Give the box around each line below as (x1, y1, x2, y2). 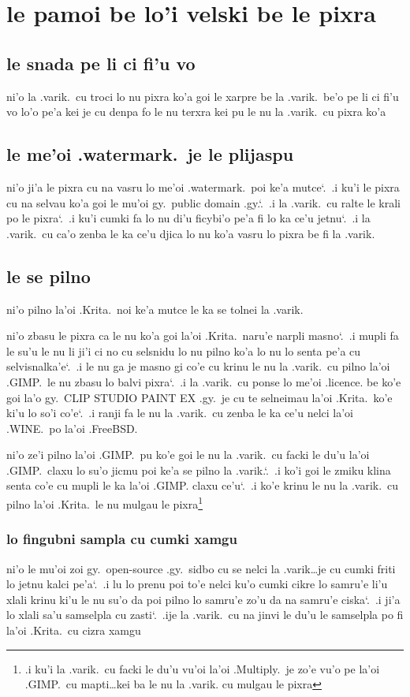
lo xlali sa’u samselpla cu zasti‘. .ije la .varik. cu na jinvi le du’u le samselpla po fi (6, 606, 404, 623)
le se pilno (6, 263, 91, 288)
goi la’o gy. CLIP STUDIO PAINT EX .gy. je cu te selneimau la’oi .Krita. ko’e (6, 389, 393, 405)
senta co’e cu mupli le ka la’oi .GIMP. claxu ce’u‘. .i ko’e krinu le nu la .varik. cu (6, 477, 399, 494)
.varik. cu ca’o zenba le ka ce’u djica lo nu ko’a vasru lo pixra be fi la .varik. (6, 225, 375, 241)
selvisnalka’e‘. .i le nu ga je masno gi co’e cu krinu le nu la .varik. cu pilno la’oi (6, 358, 390, 375)
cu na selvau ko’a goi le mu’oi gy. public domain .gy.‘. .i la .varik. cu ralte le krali (6, 194, 401, 211)
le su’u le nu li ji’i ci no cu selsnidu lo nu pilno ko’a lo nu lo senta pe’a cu (6, 342, 361, 359)
